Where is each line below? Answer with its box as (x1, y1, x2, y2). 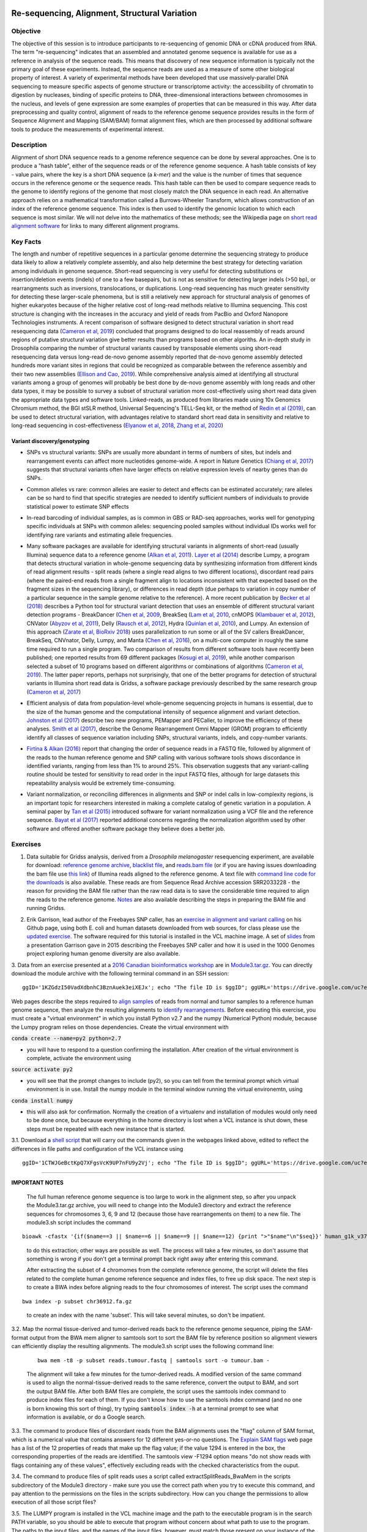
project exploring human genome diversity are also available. (26, 950, 180, 957)
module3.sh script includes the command (26, 1218, 132, 1226)
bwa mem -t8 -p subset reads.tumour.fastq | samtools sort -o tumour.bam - (37, 1357, 270, 1363)
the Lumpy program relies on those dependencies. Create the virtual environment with (11, 1023, 229, 1031)
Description (11, 141, 47, 150)
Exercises (11, 840, 42, 849)
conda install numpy (11, 1097, 73, 1104)
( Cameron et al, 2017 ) (26, 688, 81, 696)
